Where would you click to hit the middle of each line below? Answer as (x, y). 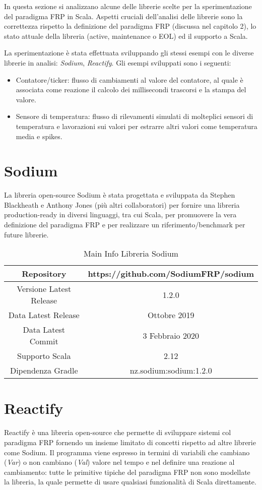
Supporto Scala (44, 356)
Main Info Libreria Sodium (131, 254)
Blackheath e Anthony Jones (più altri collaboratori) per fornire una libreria (122, 204)
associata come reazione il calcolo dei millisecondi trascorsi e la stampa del (131, 89)
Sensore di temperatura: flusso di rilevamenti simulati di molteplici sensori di (135, 116)
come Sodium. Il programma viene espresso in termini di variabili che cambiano (127, 452)
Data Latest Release (44, 315)
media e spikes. (39, 136)
